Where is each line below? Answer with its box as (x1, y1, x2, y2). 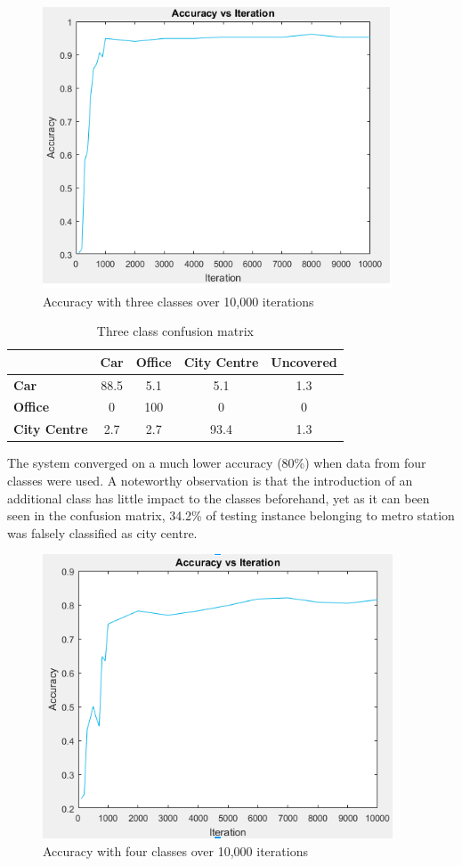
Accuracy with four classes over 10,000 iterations (43, 841, 308, 860)
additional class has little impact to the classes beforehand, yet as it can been (7, 488, 430, 507)
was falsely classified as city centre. (7, 523, 198, 542)
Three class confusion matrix (96, 322, 254, 340)
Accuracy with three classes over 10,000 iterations (43, 291, 314, 310)
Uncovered (271, 352, 337, 371)
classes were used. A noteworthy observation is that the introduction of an (7, 471, 413, 489)
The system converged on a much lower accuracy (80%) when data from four (7, 453, 426, 472)
